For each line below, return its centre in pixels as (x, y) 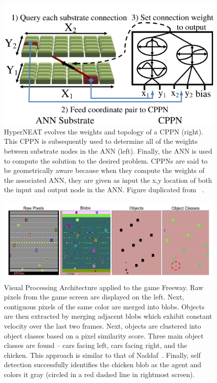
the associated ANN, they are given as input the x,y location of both (108, 180)
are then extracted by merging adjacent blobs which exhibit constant (108, 316)
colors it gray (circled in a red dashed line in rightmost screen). (99, 374)
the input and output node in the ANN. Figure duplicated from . (104, 190)
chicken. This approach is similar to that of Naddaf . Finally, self (102, 355)
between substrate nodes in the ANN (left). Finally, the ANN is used (108, 151)
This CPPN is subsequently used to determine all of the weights (101, 141)
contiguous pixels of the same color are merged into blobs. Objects (104, 306)
